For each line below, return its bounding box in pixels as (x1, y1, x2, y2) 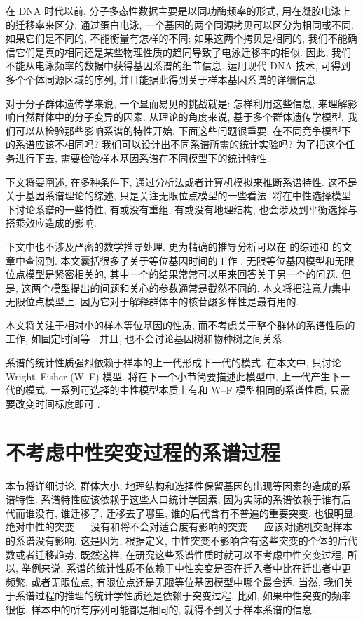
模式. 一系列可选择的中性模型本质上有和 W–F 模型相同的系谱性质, (25, 382, 327, 397)
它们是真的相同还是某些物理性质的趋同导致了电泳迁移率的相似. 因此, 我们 (15, 44, 352, 59)
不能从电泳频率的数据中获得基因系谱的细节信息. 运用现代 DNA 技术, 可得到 (6, 58, 351, 73)
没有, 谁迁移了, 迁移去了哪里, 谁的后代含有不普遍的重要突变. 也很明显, (34, 505, 357, 520)
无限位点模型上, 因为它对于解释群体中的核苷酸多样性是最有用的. (6, 294, 299, 309)
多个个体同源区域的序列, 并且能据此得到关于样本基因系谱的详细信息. (6, 72, 319, 86)
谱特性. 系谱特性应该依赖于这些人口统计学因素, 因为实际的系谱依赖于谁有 (6, 492, 342, 507)
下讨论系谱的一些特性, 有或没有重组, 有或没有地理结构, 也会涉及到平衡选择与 (6, 201, 357, 216)
